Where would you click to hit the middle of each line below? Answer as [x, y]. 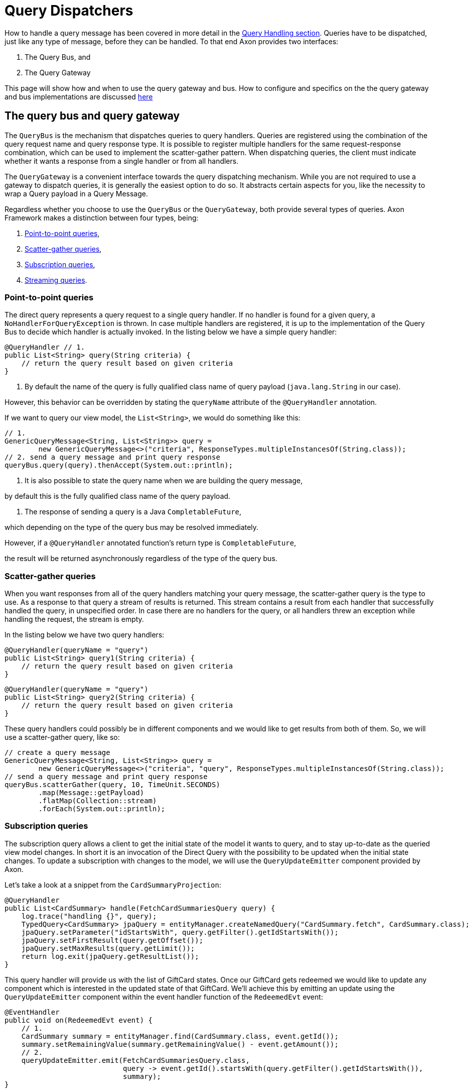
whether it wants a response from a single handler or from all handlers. [122, 161]
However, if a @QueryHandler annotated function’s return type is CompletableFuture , [150, 543]
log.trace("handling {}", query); [89, 916]
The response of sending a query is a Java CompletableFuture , [133, 512]
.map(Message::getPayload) [91, 793]
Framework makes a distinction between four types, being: [102, 217]
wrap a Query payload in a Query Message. [76, 193]
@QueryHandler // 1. [45, 347]
